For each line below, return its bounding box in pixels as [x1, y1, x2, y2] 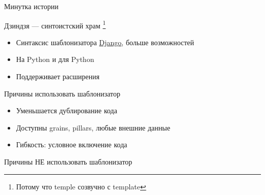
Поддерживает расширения [16, 71, 100, 82]
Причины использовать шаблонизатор [4, 88, 121, 99]
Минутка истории [4, 1, 59, 11]
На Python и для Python [16, 54, 94, 64]
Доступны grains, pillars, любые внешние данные [16, 122, 170, 133]
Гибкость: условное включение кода [16, 139, 127, 150]
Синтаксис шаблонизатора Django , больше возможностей [16, 37, 194, 47]
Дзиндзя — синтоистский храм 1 [4, 18, 106, 30]
